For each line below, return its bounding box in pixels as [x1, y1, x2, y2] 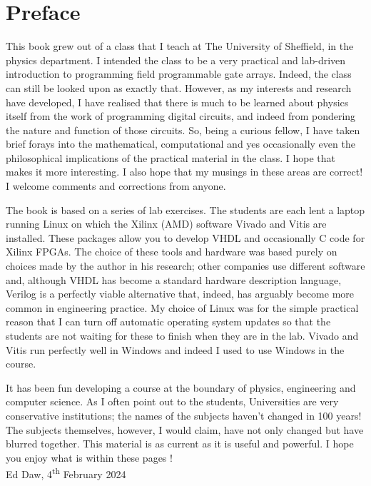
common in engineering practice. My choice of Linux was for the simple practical [6, 300, 359, 315]
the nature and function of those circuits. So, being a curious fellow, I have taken [6, 122, 360, 137]
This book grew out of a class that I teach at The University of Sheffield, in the [6, 39, 354, 54]
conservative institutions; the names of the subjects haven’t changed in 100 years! [6, 407, 362, 422]
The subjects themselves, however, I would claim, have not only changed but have [6, 422, 364, 437]
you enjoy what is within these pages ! [6, 450, 173, 465]
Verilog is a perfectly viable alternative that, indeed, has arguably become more [6, 286, 355, 301]
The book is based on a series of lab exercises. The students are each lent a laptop [6, 202, 365, 217]
